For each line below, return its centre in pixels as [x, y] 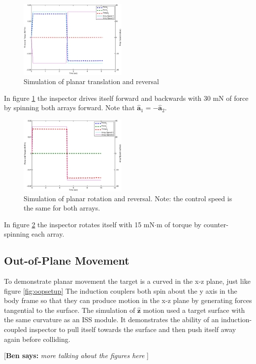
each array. [48, 234]
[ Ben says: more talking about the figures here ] [76, 355]
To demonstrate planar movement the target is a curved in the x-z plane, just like [127, 281]
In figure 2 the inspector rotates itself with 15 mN [80, 224]
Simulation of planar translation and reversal [91, 81]
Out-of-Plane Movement [67, 260]
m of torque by [179, 224]
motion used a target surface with [194, 310]
